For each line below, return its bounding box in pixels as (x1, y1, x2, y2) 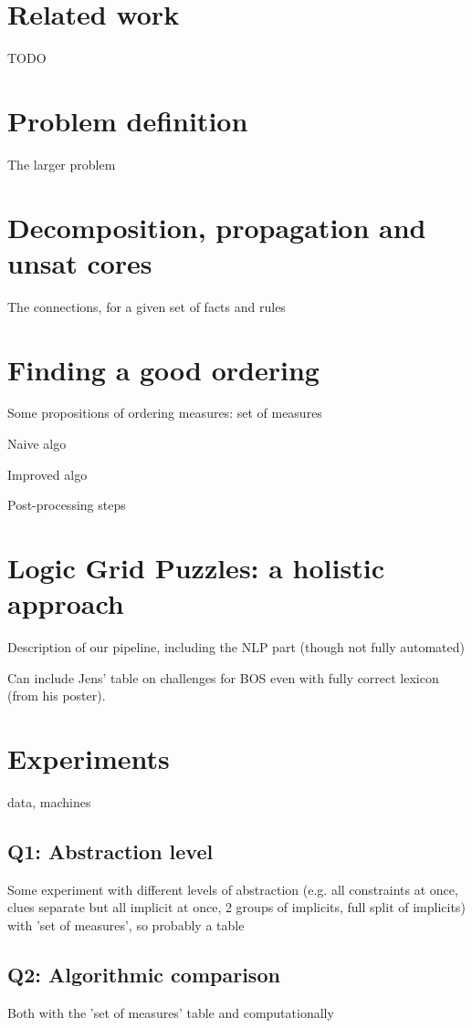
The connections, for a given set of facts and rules (7, 296, 286, 316)
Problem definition (7, 101, 248, 139)
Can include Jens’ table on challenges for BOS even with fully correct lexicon (7, 668, 439, 687)
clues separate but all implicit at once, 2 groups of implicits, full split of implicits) (7, 898, 466, 917)
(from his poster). (7, 686, 106, 705)
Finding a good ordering (7, 350, 320, 388)
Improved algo (7, 464, 88, 483)
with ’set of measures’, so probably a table (7, 916, 245, 935)
